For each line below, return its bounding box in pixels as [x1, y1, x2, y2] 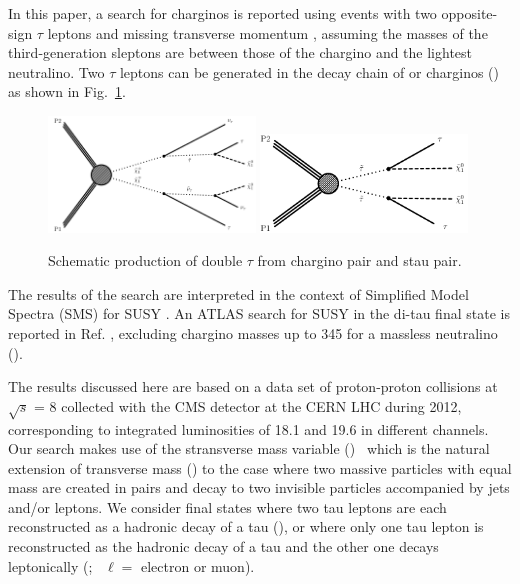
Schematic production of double [48, 250, 243, 271]
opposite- [441, 3, 498, 23]
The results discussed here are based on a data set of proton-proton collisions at [8, 376, 498, 397]
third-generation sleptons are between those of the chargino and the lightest [8, 42, 473, 63]
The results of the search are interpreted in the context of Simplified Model [8, 283, 469, 304]
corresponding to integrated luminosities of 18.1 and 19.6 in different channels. [8, 418, 489, 439]
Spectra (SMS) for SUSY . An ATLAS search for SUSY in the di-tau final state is [8, 303, 510, 324]
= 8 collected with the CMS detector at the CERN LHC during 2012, [34, 395, 462, 416]
